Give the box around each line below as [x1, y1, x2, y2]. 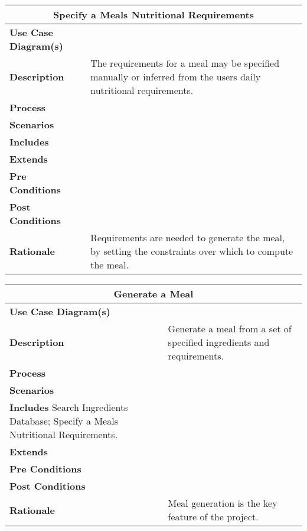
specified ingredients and [168, 335, 270, 349]
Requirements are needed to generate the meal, [90, 231, 285, 244]
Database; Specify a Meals [9, 414, 118, 428]
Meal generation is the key [168, 496, 277, 510]
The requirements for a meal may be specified [90, 56, 280, 70]
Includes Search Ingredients [9, 400, 128, 414]
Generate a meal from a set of [168, 322, 292, 335]
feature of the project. [168, 510, 259, 523]
